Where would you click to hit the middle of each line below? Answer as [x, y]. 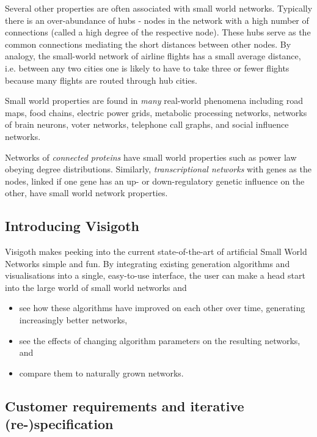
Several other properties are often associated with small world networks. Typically [159, 8]
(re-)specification [59, 424]
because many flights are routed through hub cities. [101, 80]
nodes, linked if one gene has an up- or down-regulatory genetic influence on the [155, 181]
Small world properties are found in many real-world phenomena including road [154, 101]
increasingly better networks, [73, 320]
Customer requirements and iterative [125, 406]
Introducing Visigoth [72, 226]
